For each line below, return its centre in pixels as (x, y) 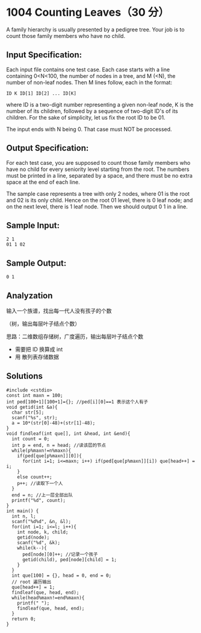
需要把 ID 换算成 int (39, 349)
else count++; (35, 477)
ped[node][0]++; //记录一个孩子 (60, 554)
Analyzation (29, 296)
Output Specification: (48, 148)
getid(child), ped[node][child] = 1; (70, 559)
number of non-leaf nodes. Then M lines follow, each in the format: (89, 82)
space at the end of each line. (43, 182)
